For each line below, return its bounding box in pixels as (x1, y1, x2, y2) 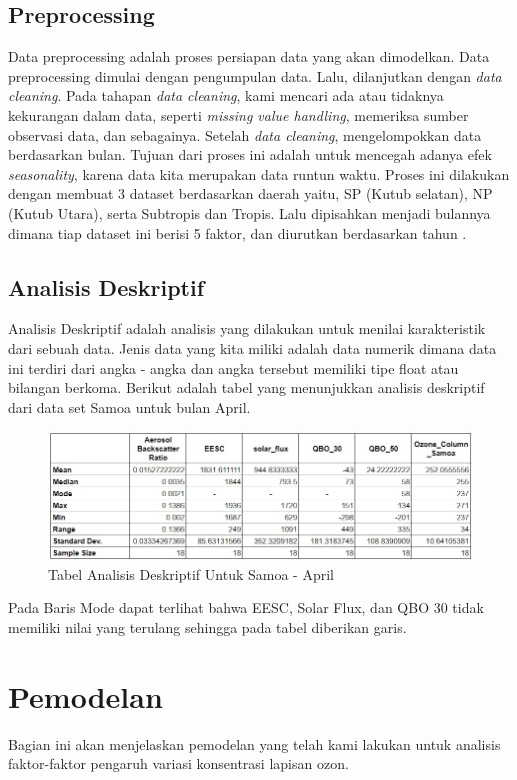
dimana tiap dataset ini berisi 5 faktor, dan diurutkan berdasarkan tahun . (8, 222, 467, 243)
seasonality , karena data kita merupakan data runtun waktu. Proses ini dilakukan (8, 163, 510, 184)
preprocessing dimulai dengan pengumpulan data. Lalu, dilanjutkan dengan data (8, 65, 502, 86)
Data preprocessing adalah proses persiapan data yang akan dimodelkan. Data (8, 46, 490, 67)
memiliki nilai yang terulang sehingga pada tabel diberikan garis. (8, 617, 407, 638)
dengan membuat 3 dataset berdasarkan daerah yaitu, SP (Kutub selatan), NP (8, 183, 493, 204)
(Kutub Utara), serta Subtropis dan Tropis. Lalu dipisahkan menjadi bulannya (8, 202, 491, 223)
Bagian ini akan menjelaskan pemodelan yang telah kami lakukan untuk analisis (8, 733, 501, 754)
